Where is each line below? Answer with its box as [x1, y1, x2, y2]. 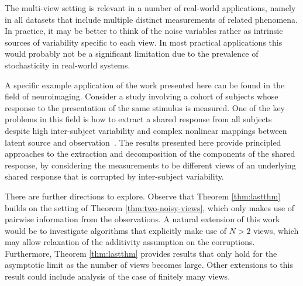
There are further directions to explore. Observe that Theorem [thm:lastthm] [5, 189, 281, 202]
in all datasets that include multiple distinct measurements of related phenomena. [5, 13, 298, 25]
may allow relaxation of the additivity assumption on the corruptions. [5, 236, 255, 248]
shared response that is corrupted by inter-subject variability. [5, 170, 224, 182]
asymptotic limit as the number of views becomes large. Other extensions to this [5, 259, 293, 271]
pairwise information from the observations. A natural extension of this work [5, 213, 280, 225]
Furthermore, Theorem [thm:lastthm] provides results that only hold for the [5, 247, 277, 259]
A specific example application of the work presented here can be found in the [5, 78, 285, 91]
